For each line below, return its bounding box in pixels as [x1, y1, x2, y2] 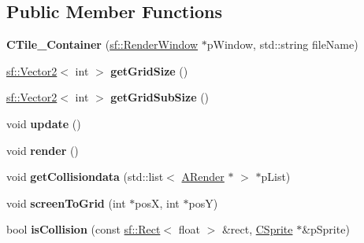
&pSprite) [302, 221, 350, 237]
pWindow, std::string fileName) [206, 36, 358, 53]
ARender [181, 168, 225, 185]
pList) [261, 168, 291, 185]
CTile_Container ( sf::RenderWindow [6, 36, 199, 53]
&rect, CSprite [221, 221, 293, 237]
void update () [6, 115, 81, 131]
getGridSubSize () [110, 89, 210, 105]
